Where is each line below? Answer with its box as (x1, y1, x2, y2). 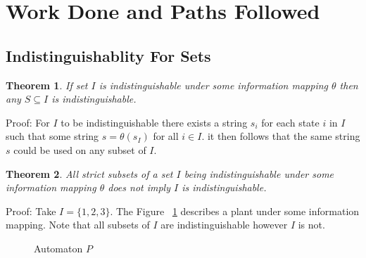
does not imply (108, 180, 170, 195)
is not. (298, 217, 325, 232)
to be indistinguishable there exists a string (61, 115, 248, 129)
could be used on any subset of (13, 142, 146, 157)
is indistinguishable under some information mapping (99, 77, 328, 92)
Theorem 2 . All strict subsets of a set (6, 166, 173, 181)
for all (153, 129, 179, 143)
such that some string (6, 129, 99, 143)
